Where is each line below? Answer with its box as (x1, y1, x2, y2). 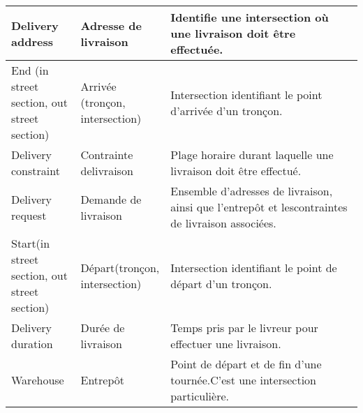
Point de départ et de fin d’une (170, 356, 322, 372)
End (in (11, 62, 49, 78)
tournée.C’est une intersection (170, 372, 317, 388)
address (11, 33, 53, 50)
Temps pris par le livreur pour (170, 320, 318, 336)
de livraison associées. (170, 215, 276, 231)
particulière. (170, 388, 229, 404)
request (11, 206, 47, 223)
